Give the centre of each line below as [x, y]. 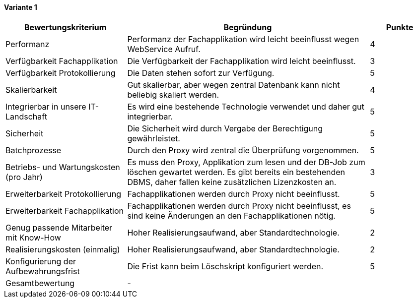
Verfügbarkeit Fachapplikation [62, 61]
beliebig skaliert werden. [173, 94]
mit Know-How [33, 237]
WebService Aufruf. [164, 49]
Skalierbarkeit [31, 90]
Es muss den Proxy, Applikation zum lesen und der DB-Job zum [246, 162]
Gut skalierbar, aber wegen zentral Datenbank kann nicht [234, 85]
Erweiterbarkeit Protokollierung [63, 194]
